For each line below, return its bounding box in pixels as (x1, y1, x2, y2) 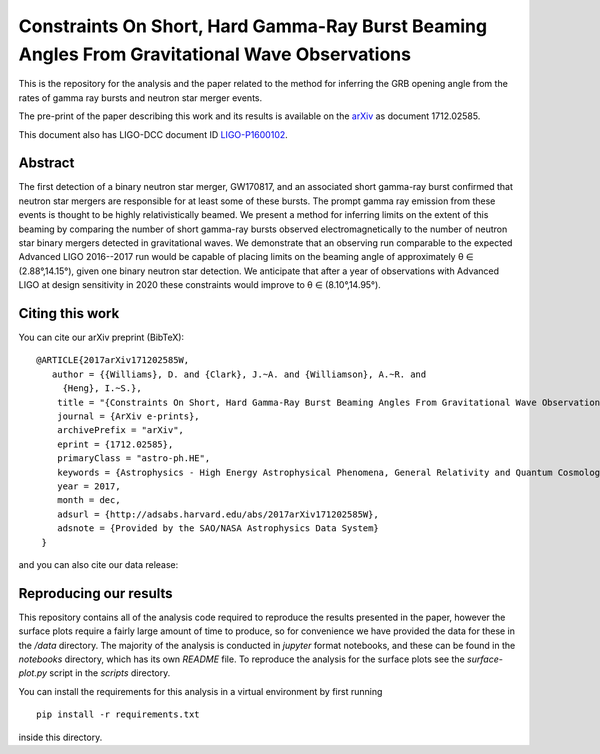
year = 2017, (56, 480, 121, 492)
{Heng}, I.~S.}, (62, 383, 142, 394)
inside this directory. (18, 731, 103, 743)
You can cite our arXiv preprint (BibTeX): (18, 331, 185, 344)
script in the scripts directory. (49, 667, 171, 679)
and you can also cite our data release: (18, 558, 179, 570)
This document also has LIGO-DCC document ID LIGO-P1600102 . (18, 128, 289, 140)
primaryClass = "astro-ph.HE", (56, 453, 211, 464)
